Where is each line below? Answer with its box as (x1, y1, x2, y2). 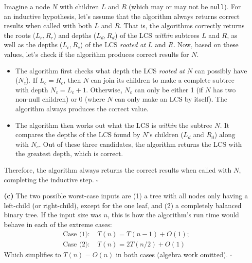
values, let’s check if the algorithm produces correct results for (4, 49, 189, 59)
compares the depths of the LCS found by (15, 129, 141, 140)
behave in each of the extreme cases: (4, 219, 112, 229)
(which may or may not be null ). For (128, 1, 241, 11)
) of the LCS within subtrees (115, 30, 199, 40)
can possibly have (195, 65, 247, 75)
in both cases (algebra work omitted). (116, 249, 228, 259)
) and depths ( (53, 30, 96, 40)
